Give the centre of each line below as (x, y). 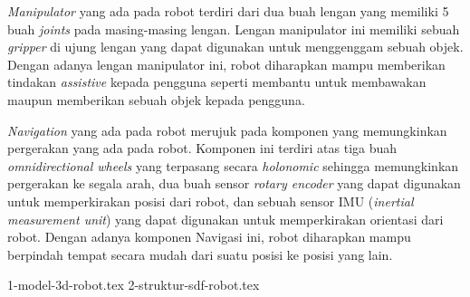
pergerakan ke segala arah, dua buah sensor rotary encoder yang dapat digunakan (234, 183)
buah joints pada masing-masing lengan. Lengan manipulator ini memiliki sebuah (234, 29)
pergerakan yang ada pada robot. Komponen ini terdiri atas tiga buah (202, 148)
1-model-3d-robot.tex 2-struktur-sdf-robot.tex (134, 285)
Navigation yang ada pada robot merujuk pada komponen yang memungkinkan (227, 130)
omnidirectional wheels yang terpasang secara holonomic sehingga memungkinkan (233, 165)
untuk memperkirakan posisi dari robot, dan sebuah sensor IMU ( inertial (211, 201)
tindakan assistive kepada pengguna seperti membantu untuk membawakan (217, 82)
